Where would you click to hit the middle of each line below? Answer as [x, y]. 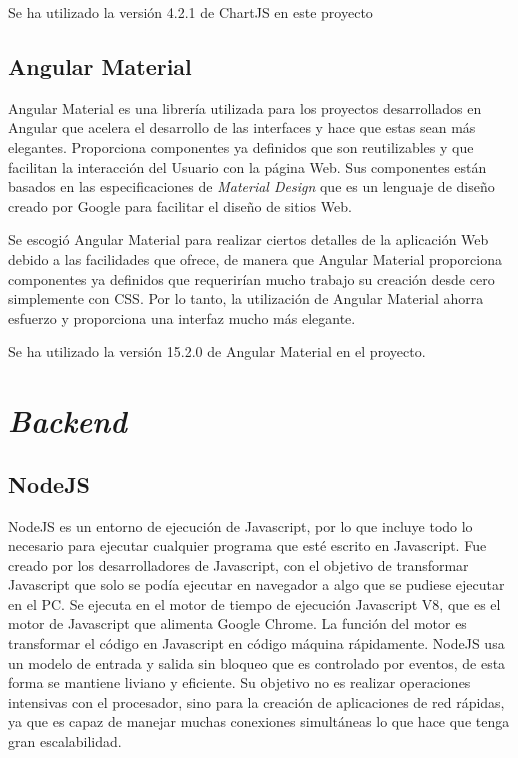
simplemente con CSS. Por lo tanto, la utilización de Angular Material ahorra [246, 298]
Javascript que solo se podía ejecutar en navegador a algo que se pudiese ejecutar [256, 584]
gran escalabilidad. [65, 741]
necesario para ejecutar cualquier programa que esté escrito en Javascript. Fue [247, 545]
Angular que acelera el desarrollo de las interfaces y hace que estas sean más [242, 127]
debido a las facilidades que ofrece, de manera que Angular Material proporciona [255, 258]
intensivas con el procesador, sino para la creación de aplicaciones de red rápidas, [256, 701]
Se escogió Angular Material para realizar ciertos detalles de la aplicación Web [248, 239]
